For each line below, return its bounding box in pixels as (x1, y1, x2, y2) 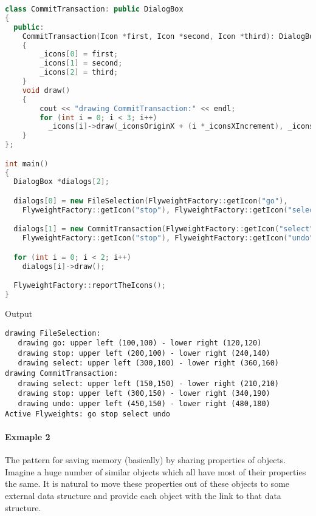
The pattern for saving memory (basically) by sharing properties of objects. (5, 453, 286, 466)
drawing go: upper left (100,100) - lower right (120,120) (18, 339, 262, 348)
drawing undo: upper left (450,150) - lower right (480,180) (18, 399, 270, 409)
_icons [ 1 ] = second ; (39, 59, 123, 68)
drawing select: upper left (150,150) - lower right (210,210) (18, 379, 280, 388)
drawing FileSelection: (5, 328, 101, 338)
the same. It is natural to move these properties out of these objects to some (5, 477, 290, 490)
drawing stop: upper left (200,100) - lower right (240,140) (18, 348, 270, 358)
